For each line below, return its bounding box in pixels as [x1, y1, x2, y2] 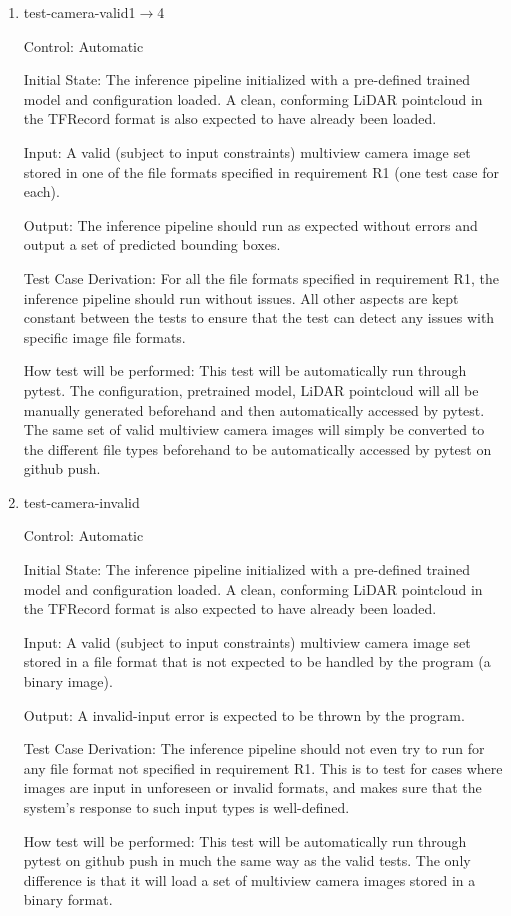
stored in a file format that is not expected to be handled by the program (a [23, 651, 491, 672]
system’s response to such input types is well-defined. [23, 797, 350, 817]
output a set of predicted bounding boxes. [23, 234, 281, 255]
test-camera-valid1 [23, 2, 136, 22]
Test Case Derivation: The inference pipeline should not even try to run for [23, 738, 485, 759]
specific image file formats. [23, 326, 186, 347]
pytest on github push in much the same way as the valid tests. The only [23, 850, 471, 871]
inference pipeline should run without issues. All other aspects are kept [23, 287, 459, 308]
